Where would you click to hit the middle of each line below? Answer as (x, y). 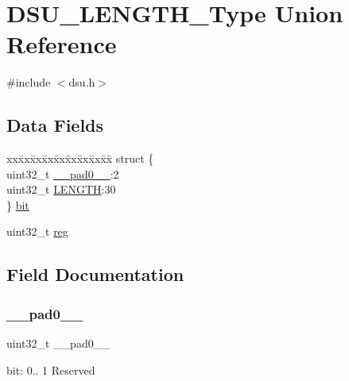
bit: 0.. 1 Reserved (51, 369)
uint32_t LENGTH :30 (61, 189)
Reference (62, 44)
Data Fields (55, 125)
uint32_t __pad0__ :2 (63, 173)
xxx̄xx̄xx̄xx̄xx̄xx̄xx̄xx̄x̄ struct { (80, 158)
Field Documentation (95, 274)
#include (29, 82)
